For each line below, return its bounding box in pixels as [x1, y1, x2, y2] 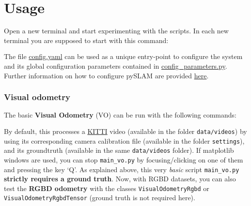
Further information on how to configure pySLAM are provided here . [4, 70, 209, 80]
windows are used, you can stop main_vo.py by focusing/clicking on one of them [4, 154, 243, 164]
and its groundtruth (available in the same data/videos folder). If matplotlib [4, 145, 234, 155]
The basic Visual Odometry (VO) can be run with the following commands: [4, 110, 237, 120]
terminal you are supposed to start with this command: [4, 35, 169, 45]
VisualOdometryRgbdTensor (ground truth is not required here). [4, 192, 195, 203]
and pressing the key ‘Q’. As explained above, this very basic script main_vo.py [4, 164, 239, 174]
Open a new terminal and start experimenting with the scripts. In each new [4, 26, 229, 36]
